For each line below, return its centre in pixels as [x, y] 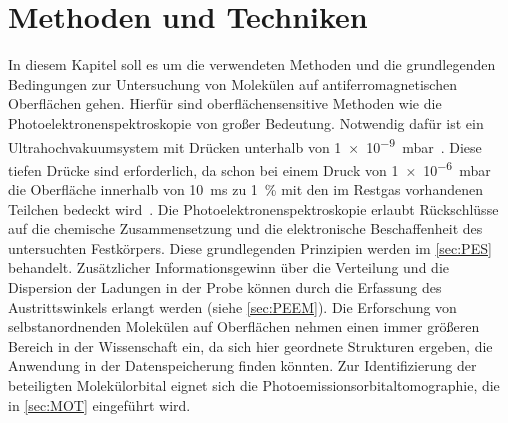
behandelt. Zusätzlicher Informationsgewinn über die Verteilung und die [228, 267]
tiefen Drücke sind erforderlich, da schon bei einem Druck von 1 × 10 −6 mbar [249, 168]
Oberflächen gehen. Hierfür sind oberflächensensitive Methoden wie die [225, 103]
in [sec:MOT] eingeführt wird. [99, 404]
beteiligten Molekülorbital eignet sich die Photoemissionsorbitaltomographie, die [254, 384]
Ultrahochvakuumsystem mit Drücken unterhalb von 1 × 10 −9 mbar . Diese [245, 145]
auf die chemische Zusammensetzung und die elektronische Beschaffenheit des [245, 228]
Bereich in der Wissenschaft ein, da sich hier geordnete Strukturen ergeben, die [250, 345]
